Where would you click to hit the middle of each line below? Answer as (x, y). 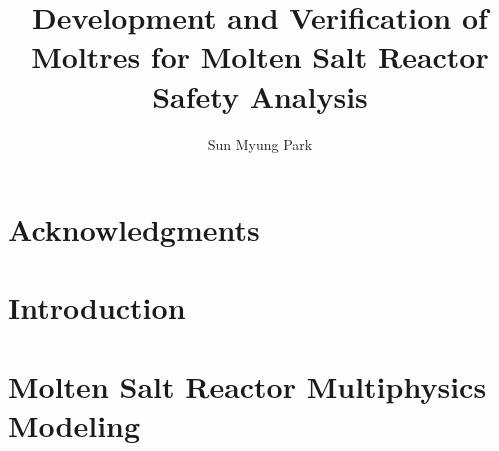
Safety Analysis (260, 95)
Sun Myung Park (260, 143)
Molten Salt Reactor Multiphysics (247, 385)
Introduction (97, 307)
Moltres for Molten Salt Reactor (260, 56)
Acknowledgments (134, 229)
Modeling (74, 425)
